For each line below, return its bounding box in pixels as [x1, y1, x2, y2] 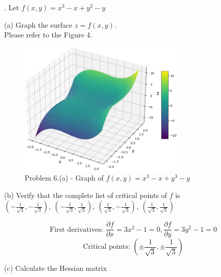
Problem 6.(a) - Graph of [25, 172, 104, 183]
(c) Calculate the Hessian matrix [4, 263, 107, 273]
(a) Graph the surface [4, 19, 72, 30]
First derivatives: [49, 226, 104, 233]
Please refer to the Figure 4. [4, 29, 92, 40]
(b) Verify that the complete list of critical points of [4, 189, 167, 200]
